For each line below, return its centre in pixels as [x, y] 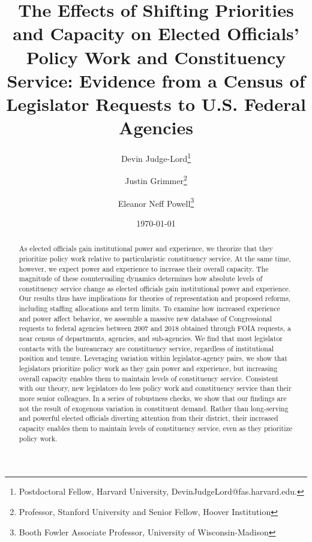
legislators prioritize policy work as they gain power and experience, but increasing [148, 368]
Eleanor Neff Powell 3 [156, 202]
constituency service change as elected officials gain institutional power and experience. [155, 288]
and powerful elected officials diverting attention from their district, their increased [148, 418]
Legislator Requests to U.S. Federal [156, 103]
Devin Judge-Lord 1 [156, 157]
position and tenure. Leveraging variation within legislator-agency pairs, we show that [153, 358]
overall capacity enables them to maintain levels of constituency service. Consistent [149, 378]
